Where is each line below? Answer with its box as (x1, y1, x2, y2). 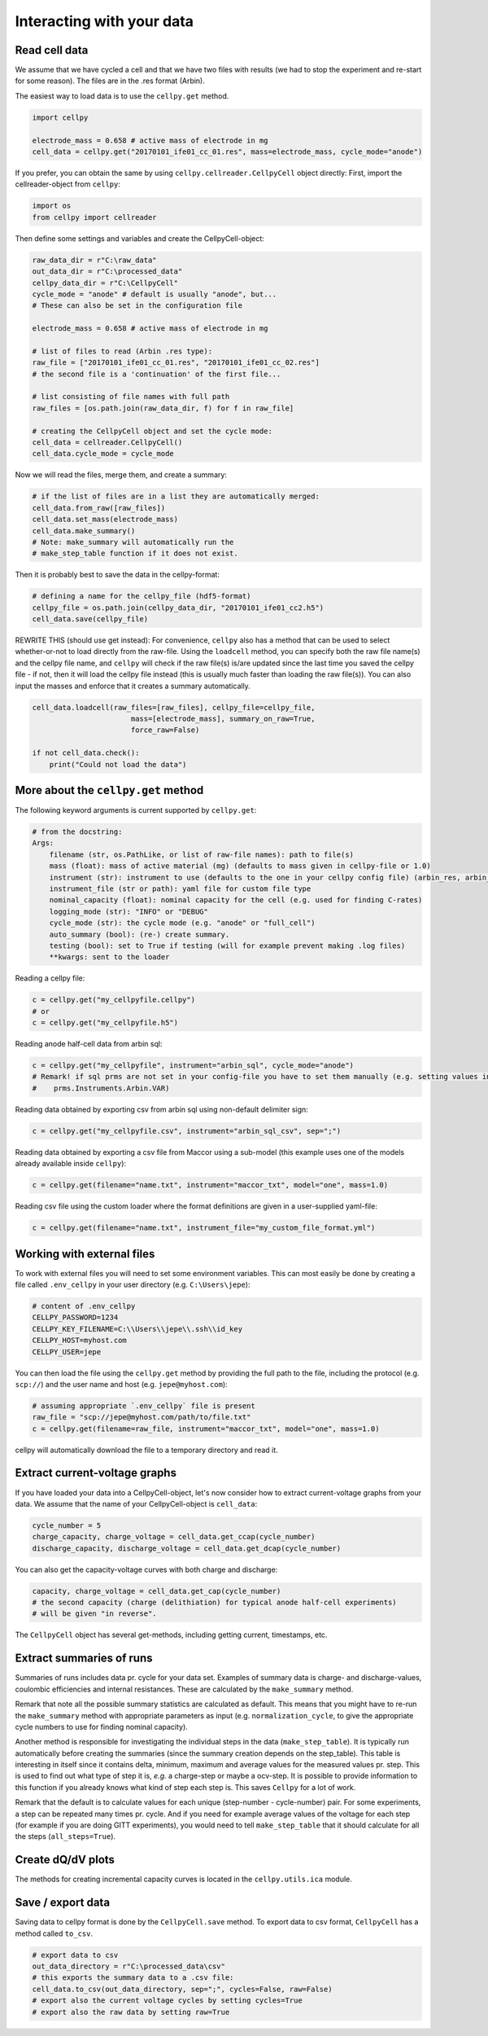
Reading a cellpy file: (15, 973, 85, 983)
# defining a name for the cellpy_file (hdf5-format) (32, 591, 251, 601)
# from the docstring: (32, 827, 123, 836)
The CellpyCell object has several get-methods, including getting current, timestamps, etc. (15, 1630, 328, 1640)
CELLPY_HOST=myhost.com (32, 1336, 128, 1345)
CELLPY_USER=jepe (32, 1347, 102, 1356)
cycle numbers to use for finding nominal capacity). (15, 1722, 189, 1731)
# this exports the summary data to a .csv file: (32, 1973, 234, 1982)
